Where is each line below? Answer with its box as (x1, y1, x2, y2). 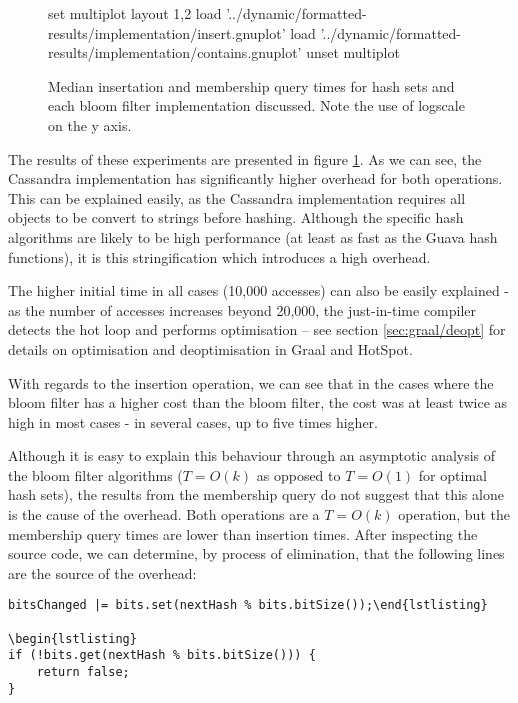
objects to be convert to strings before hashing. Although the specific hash (8, 207, 464, 228)
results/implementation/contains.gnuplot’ (48, 42, 302, 63)
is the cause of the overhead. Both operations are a (8, 504, 320, 525)
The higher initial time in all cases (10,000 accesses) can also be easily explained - (8, 280, 510, 301)
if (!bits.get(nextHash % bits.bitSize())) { (8, 648, 316, 663)
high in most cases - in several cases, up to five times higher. (8, 411, 378, 432)
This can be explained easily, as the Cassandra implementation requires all (8, 187, 466, 208)
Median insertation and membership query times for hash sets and (48, 75, 455, 96)
